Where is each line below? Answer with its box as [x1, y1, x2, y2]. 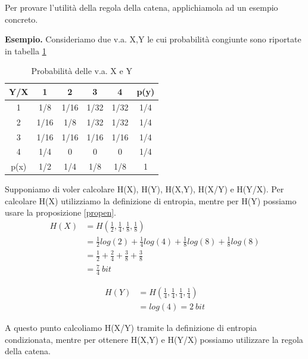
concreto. [5, 13, 38, 25]
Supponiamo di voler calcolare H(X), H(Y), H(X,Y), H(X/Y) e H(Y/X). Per [5, 183, 284, 195]
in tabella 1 [5, 44, 46, 57]
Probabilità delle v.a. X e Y [31, 65, 132, 77]
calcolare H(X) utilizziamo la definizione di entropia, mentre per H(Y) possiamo [5, 194, 297, 207]
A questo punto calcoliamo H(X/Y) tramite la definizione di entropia [5, 321, 257, 334]
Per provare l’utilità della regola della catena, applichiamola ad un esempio [5, 1, 278, 13]
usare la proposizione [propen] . [5, 206, 116, 219]
